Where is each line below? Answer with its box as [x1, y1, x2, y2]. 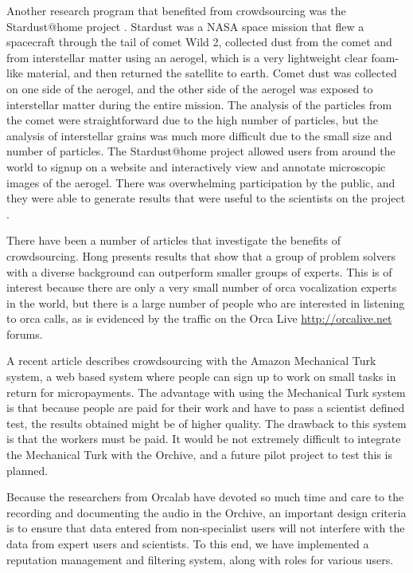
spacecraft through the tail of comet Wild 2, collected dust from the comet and [6, 33, 392, 50]
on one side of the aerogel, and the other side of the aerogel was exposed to [6, 80, 373, 96]
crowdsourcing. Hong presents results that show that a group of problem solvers [6, 247, 395, 264]
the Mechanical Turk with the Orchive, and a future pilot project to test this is [6, 446, 392, 463]
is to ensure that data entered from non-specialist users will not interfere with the [6, 520, 405, 536]
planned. [6, 461, 49, 478]
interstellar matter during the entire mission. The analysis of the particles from [6, 96, 392, 112]
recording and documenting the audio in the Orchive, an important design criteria [6, 504, 407, 520]
